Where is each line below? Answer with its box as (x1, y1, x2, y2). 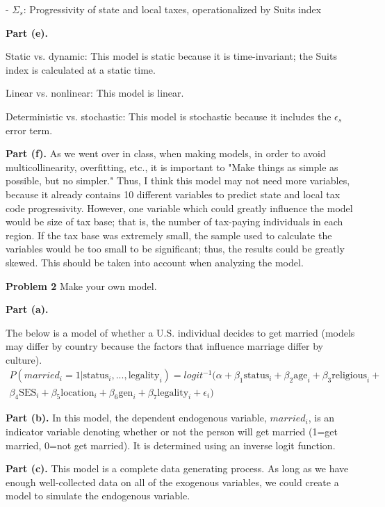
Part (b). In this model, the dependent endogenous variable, (6, 410, 267, 425)
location (60, 387, 95, 398)
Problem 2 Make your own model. (6, 278, 157, 293)
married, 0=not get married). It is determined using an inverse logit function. (6, 437, 336, 452)
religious (331, 371, 367, 381)
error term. (6, 122, 53, 137)
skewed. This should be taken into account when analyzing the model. (6, 255, 304, 269)
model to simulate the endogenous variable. (6, 488, 190, 503)
